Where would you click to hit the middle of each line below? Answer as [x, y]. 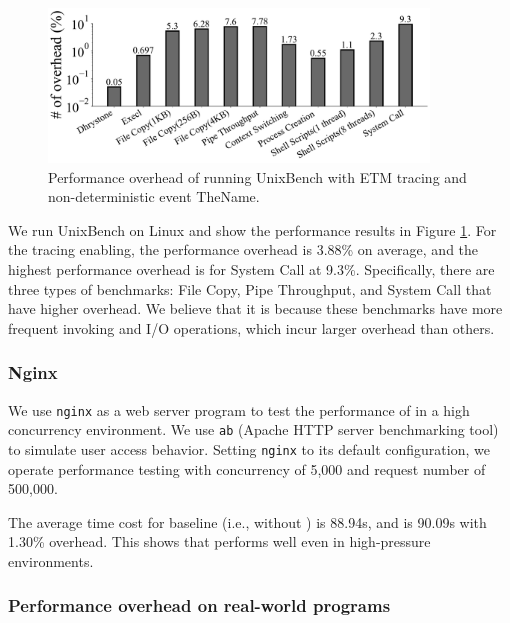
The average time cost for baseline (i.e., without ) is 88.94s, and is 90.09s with [247, 521]
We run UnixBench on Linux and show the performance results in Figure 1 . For [252, 229]
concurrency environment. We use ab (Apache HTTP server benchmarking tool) [253, 429]
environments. [51, 560]
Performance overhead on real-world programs [199, 605]
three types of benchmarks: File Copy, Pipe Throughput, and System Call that [250, 288]
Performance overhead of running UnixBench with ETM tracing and [257, 176]
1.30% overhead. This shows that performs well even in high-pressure [219, 541]
